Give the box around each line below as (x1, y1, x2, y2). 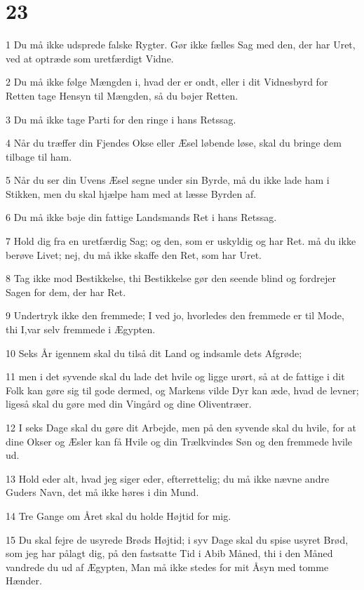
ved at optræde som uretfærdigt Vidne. (6, 51, 174, 65)
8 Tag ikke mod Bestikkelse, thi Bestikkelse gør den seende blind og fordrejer (6, 271, 337, 286)
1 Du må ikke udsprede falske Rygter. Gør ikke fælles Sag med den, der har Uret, (6, 37, 356, 52)
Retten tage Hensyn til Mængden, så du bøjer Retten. (6, 88, 238, 102)
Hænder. (6, 573, 42, 588)
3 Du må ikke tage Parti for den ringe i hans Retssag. (6, 112, 236, 126)
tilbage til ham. (6, 149, 72, 163)
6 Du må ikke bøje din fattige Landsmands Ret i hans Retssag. (6, 210, 277, 224)
